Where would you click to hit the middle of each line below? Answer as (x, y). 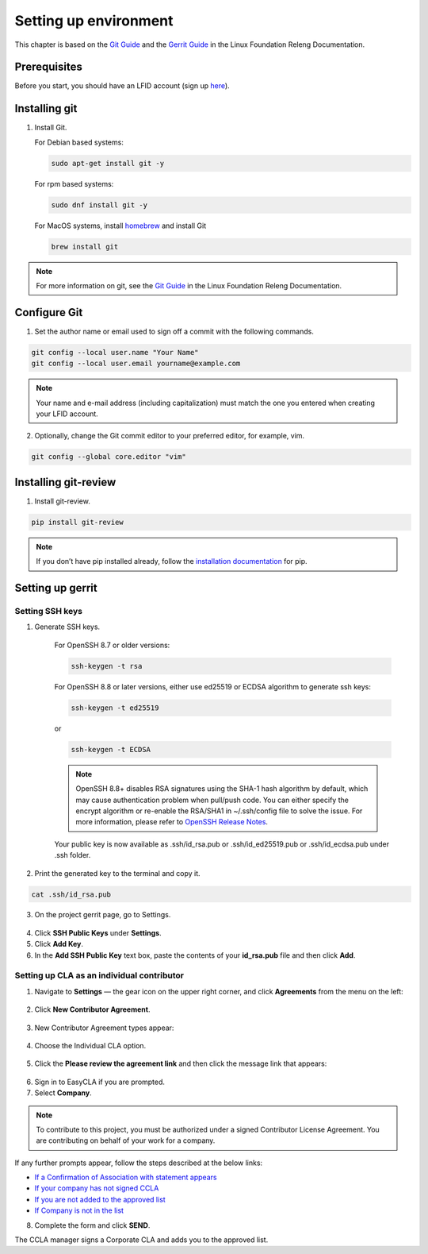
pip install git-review (78, 522)
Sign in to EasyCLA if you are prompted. (100, 1082)
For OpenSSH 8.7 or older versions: (112, 645)
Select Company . (63, 1093)
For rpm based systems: (74, 183)
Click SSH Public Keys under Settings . (98, 932)
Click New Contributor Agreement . (92, 1009)
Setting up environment (94, 21)
